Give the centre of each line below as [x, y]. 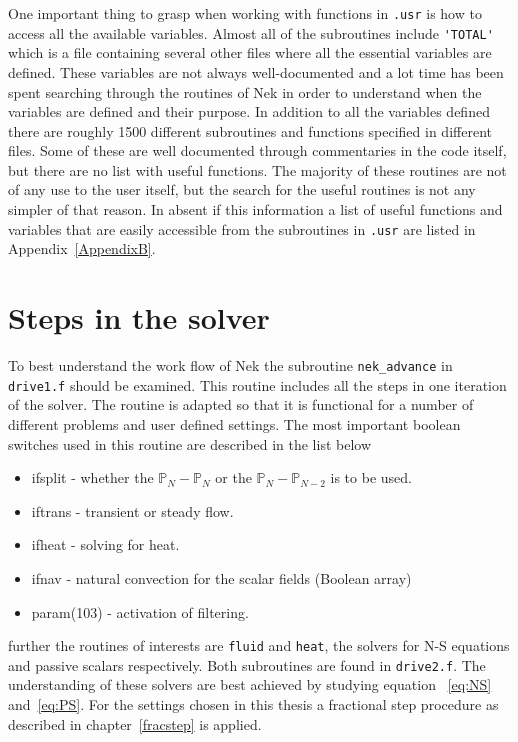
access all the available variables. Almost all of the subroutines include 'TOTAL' [251, 32]
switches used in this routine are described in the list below [190, 443]
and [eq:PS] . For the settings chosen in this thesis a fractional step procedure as [253, 704]
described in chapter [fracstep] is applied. [135, 723]
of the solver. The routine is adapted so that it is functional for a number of [241, 404]
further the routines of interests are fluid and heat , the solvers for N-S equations [259, 645]
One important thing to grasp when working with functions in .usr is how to [245, 13]
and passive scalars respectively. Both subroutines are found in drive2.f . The [247, 664]
